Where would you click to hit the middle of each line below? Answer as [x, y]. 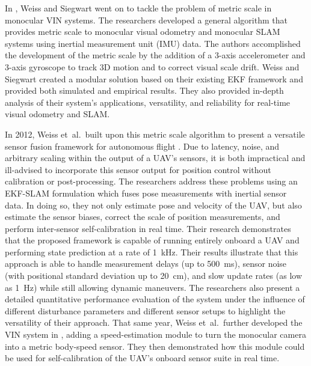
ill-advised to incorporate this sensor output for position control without [138, 169]
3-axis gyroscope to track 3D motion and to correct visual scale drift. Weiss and [152, 66]
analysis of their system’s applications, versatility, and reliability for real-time [148, 102]
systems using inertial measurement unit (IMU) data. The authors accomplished [153, 43]
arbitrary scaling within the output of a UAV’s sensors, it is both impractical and [155, 158]
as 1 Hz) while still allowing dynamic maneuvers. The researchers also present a [152, 287]
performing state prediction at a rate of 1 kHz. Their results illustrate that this [152, 252]
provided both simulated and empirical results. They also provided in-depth [144, 90]
